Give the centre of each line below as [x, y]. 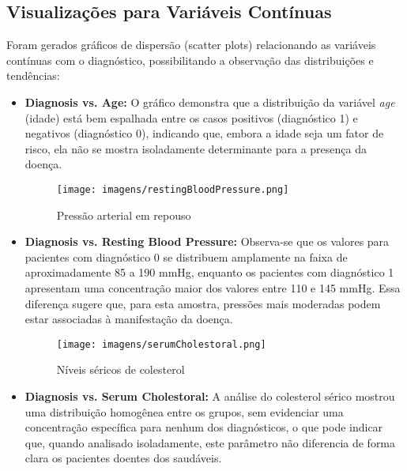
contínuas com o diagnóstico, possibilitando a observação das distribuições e [190, 60]
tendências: [33, 75]
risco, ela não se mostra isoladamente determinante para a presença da [196, 148]
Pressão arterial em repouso [124, 215]
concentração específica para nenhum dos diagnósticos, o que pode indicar [204, 427]
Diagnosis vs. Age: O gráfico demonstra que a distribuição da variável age [210, 102]
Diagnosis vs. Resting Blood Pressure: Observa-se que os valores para [207, 241]
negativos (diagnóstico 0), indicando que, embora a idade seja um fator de [204, 133]
